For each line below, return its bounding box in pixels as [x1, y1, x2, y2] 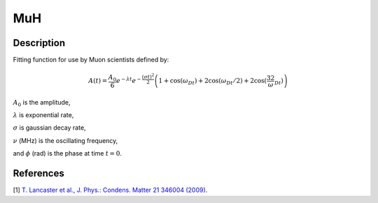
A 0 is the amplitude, [13, 98, 71, 108]
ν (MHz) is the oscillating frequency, [13, 136, 118, 144]
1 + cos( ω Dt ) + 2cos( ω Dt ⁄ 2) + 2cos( [158, 77, 267, 87]
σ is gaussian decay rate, [13, 123, 87, 132]
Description [13, 37, 66, 49]
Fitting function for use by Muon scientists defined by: [13, 56, 169, 64]
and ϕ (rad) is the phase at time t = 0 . [13, 149, 122, 158]
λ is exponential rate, [13, 111, 74, 119]
